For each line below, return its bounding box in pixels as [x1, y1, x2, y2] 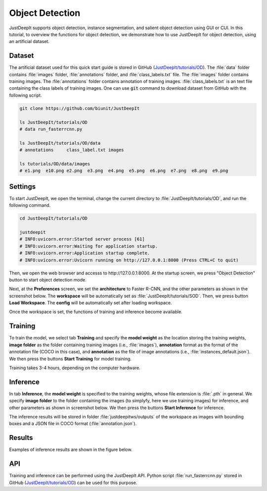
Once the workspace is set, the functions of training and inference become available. [9, 309, 182, 315]
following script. [9, 92, 42, 98]
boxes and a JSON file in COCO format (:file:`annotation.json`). [9, 421, 137, 427]
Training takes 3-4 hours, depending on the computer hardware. [9, 365, 140, 371]
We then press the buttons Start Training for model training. [9, 356, 132, 362]
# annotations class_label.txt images [19, 147, 124, 153]
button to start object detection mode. [9, 276, 87, 282]
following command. [9, 202, 51, 208]
